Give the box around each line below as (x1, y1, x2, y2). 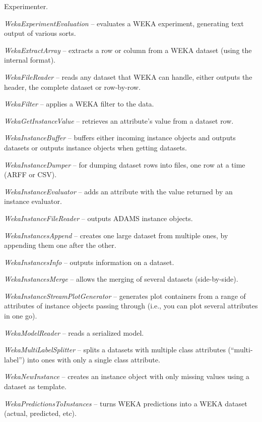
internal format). (4, 55, 55, 65)
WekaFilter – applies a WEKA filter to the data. (4, 98, 154, 109)
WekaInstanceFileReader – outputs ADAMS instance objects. (4, 213, 193, 223)
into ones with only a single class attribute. (27, 354, 160, 364)
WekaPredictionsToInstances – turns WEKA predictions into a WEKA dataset (4, 398, 247, 408)
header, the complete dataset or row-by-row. (4, 81, 141, 92)
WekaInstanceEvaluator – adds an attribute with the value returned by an (4, 186, 233, 196)
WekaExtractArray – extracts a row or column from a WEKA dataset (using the (4, 44, 252, 55)
